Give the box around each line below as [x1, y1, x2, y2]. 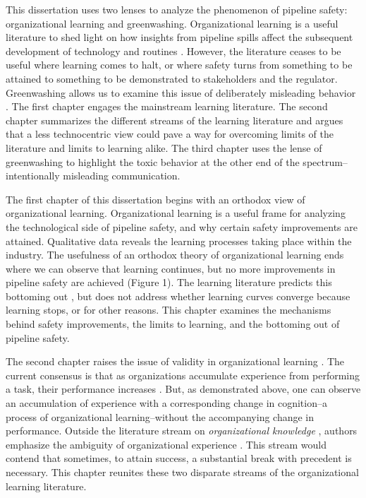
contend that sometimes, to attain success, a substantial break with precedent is [6, 451, 352, 466]
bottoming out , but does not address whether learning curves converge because [6, 288, 350, 303]
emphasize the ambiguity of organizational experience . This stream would [6, 437, 327, 451]
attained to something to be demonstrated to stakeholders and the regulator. [6, 71, 338, 85]
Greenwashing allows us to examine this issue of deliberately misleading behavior [6, 85, 356, 100]
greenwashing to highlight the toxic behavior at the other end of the [6, 154, 300, 169]
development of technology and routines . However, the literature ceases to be [6, 43, 341, 58]
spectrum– [303, 154, 348, 169]
